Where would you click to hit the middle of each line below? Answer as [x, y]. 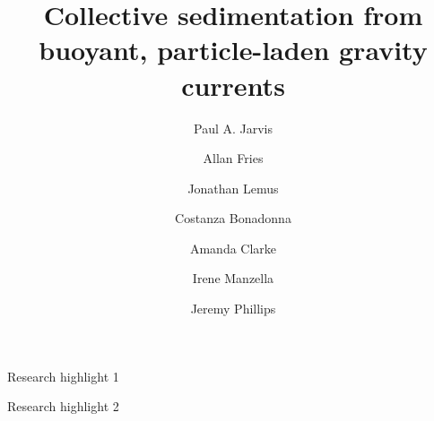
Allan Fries [233, 158]
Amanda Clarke [233, 248]
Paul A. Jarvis [233, 128]
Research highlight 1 [63, 376]
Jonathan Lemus [233, 188]
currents [233, 85]
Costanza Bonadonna [233, 218]
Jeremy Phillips [233, 309]
